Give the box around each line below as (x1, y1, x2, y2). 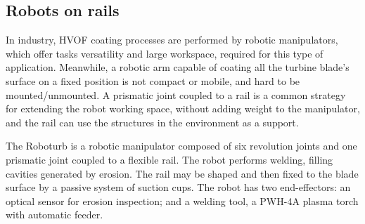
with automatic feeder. (6, 207, 103, 222)
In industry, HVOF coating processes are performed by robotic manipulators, (6, 32, 338, 47)
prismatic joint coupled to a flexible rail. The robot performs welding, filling (6, 152, 333, 166)
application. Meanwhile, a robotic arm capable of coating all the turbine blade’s (6, 60, 350, 74)
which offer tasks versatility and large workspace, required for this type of (6, 46, 324, 60)
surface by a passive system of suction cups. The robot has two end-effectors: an (6, 180, 351, 195)
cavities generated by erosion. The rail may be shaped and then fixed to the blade (6, 166, 359, 180)
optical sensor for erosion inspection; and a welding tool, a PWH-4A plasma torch (6, 193, 359, 208)
